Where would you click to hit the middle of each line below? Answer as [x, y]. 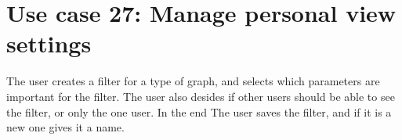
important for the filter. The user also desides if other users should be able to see [201, 96]
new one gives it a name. [65, 127]
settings [49, 43]
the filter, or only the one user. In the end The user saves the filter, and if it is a [199, 111]
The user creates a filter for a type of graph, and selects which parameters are [193, 81]
